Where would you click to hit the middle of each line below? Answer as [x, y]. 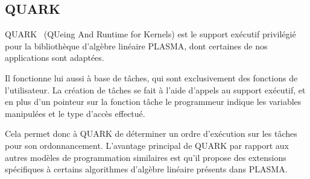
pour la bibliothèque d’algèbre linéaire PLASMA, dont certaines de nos [136, 46]
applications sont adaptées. [55, 58]
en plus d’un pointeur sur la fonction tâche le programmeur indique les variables [153, 102]
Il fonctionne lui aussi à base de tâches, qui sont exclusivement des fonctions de [151, 77]
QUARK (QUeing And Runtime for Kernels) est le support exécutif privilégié [150, 34]
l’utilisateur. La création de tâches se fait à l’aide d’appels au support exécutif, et [155, 89]
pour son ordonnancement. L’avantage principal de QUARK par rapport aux [147, 145]
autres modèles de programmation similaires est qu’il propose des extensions [146, 157]
